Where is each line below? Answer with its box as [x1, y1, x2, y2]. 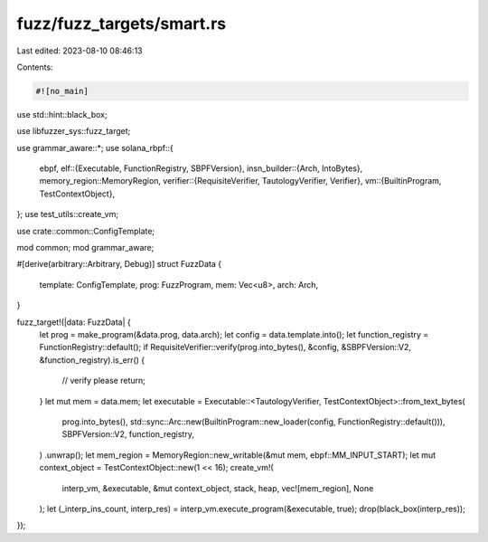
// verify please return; [61, 376, 146, 386]
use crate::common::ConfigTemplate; [16, 225, 155, 236]
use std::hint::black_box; [16, 109, 108, 119]
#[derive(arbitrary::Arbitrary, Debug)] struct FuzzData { [16, 259, 221, 270]
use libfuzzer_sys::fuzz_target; [16, 126, 131, 137]
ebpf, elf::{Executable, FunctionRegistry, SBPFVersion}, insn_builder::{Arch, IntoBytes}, [39, 163, 363, 174]
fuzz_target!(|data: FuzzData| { [16, 317, 131, 328]
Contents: [16, 62, 53, 72]
